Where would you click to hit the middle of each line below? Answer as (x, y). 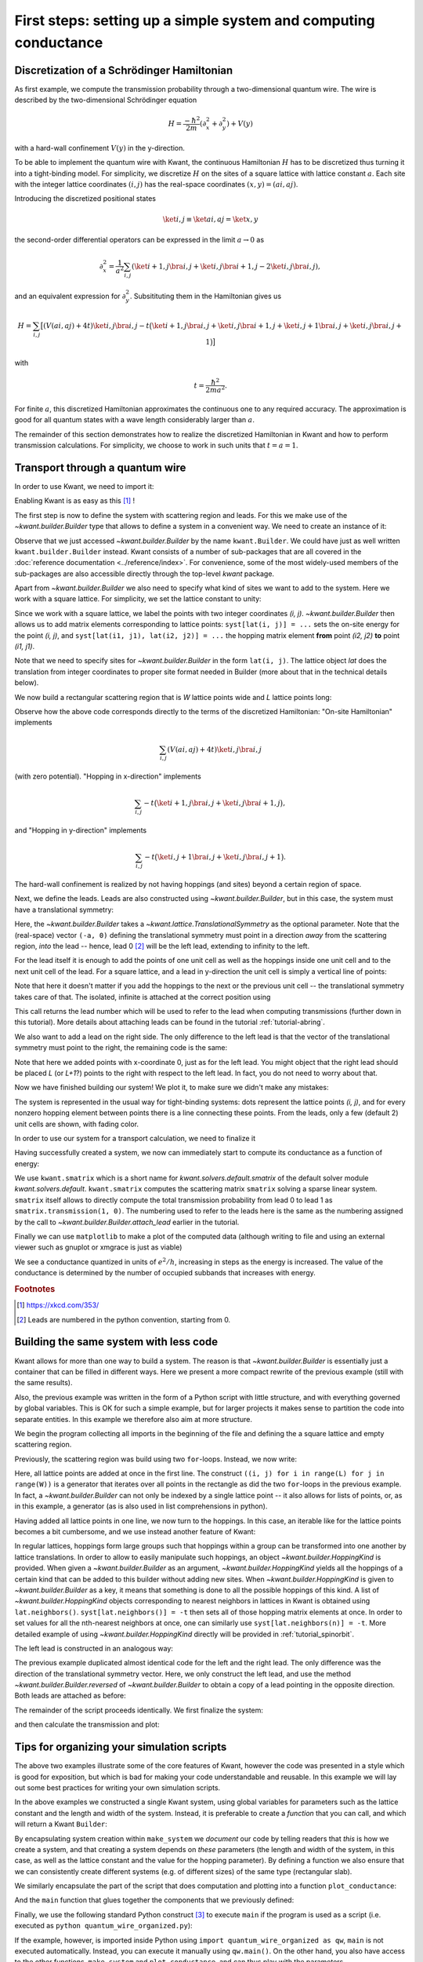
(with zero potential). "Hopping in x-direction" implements (108, 776)
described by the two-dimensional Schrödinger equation (106, 100)
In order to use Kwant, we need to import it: (84, 486)
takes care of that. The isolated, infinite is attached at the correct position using (143, 997)
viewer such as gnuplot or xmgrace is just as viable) (98, 1247)
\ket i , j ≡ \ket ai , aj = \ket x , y (210, 219)
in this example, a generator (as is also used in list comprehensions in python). (141, 1506)
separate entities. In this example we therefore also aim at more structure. (133, 1419)
